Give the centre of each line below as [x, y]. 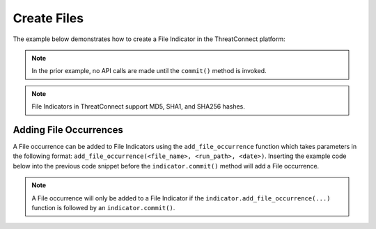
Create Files [48, 18]
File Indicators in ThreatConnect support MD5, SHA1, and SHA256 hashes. [138, 106]
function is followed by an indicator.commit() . [103, 207]
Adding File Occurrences [68, 130]
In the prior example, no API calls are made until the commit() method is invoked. [149, 71]
